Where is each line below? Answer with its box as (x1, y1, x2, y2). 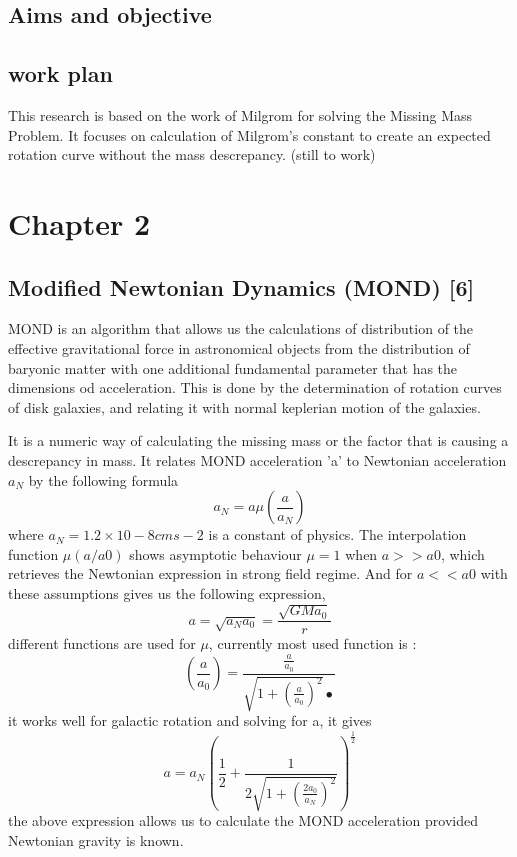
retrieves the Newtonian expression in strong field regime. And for (8, 563, 413, 584)
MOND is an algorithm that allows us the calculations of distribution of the (8, 318, 474, 339)
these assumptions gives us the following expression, (8, 582, 326, 603)
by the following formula (28, 469, 179, 490)
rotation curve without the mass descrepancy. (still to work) (8, 144, 376, 165)
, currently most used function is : (208, 633, 417, 654)
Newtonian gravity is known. (8, 829, 184, 850)
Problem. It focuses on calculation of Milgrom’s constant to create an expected (8, 124, 491, 145)
